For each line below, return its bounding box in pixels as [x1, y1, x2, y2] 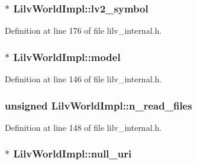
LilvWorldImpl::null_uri [13, 146, 132, 161]
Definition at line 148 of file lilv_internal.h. [5, 121, 162, 133]
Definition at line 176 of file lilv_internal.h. [5, 24, 162, 37]
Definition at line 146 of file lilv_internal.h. [5, 73, 162, 85]
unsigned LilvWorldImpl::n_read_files [5, 98, 192, 112]
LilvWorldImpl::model [13, 49, 121, 64]
